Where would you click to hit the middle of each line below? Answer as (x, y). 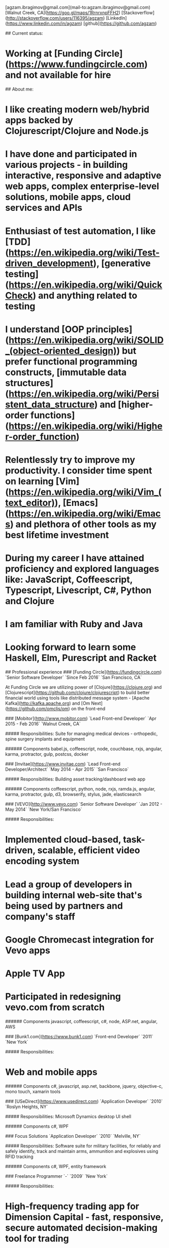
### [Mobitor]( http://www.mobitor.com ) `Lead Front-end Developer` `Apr (81, 719)
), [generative (122, 263)
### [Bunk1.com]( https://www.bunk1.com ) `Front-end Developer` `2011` (79, 1036)
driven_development (49, 263)
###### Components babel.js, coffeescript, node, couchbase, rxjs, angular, (84, 749)
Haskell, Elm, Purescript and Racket (81, 658)
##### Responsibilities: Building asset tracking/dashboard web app (75, 779)
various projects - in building (67, 165)
